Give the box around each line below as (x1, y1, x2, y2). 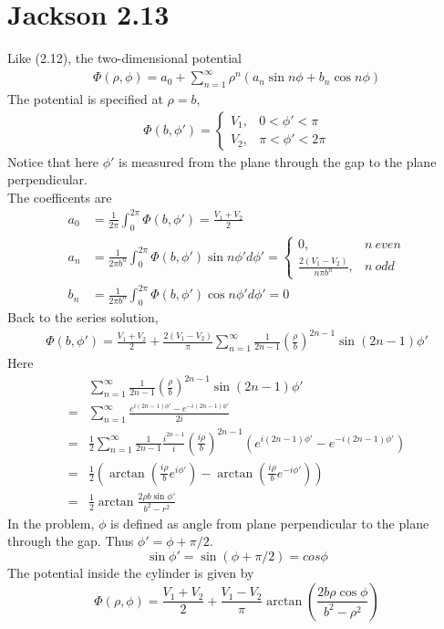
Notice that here (7, 152, 98, 171)
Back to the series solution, (7, 307, 159, 326)
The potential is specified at (7, 89, 163, 109)
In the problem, (7, 513, 95, 532)
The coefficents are (7, 187, 112, 206)
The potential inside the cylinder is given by (7, 563, 254, 582)
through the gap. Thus (7, 531, 134, 550)
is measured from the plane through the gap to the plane (119, 152, 437, 171)
